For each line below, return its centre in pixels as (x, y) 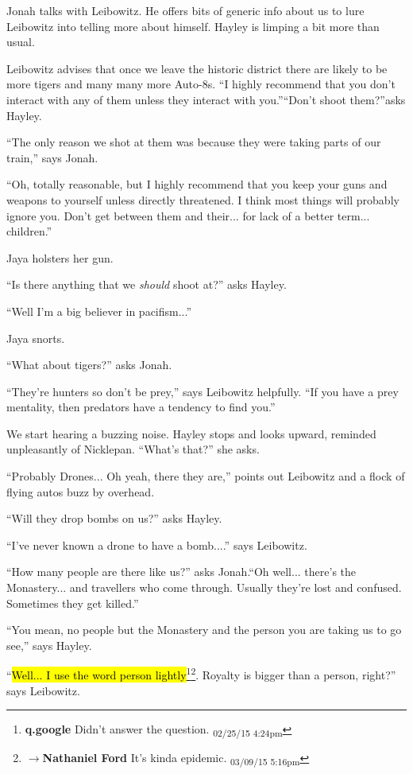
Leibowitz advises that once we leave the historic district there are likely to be (197, 68)
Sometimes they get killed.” (73, 603)
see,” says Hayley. (49, 645)
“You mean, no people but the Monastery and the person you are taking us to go (204, 630)
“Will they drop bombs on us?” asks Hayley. (114, 518)
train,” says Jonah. (52, 157)
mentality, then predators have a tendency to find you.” (141, 407)
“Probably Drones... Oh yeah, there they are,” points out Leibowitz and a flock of (206, 476)
